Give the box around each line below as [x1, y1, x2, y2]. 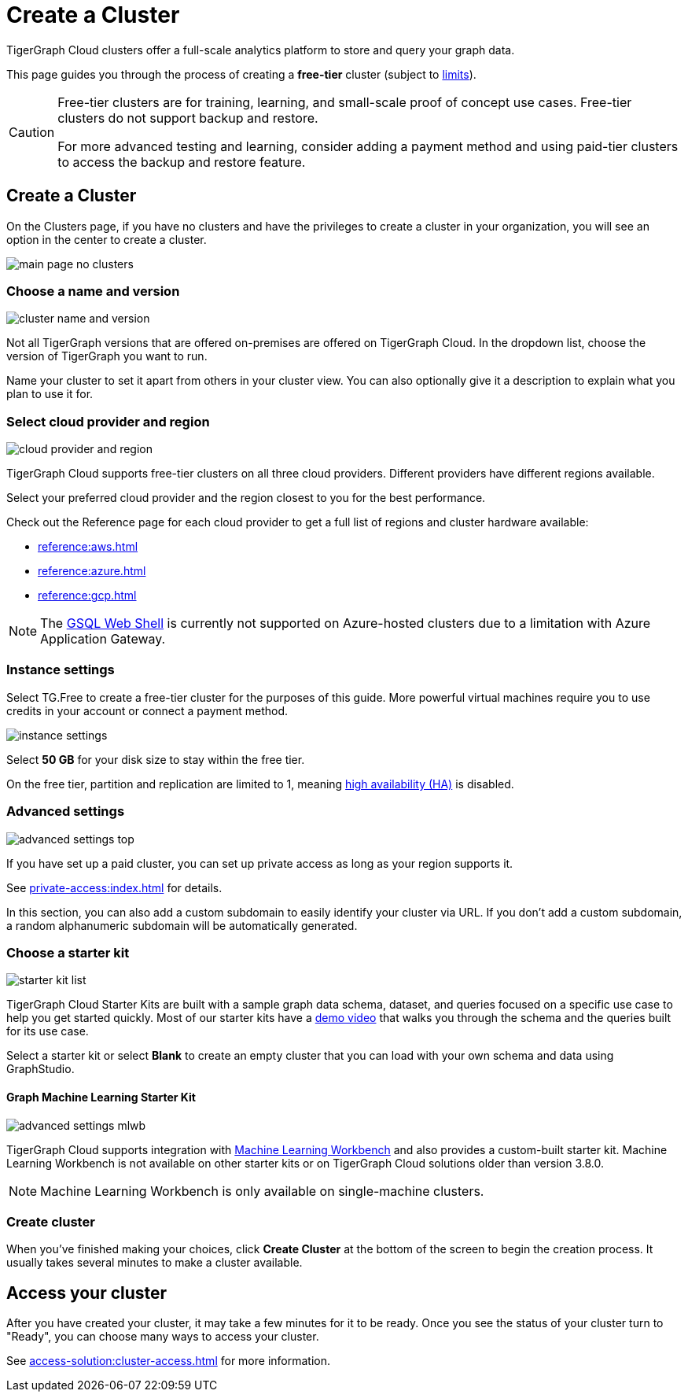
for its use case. [6, 1024, 89, 1038]
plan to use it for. [6, 387, 94, 401]
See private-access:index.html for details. [6, 880, 223, 894]
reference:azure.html [38, 564, 146, 578]
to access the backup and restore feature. [57, 153, 306, 170]
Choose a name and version [6, 282, 180, 299]
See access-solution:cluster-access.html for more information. [6, 1354, 331, 1368]
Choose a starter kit [6, 944, 130, 961]
